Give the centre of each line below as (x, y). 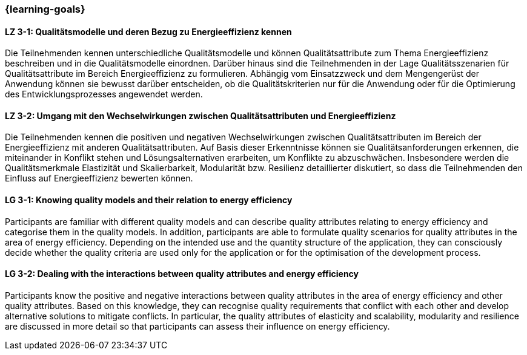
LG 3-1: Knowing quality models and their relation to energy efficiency (149, 200)
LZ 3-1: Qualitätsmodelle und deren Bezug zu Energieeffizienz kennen (148, 31)
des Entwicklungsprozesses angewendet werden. (104, 94)
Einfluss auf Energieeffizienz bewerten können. (99, 178)
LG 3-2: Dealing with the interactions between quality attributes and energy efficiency (182, 274)
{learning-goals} (45, 9)
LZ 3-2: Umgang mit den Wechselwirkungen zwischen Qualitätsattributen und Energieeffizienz (201, 116)
